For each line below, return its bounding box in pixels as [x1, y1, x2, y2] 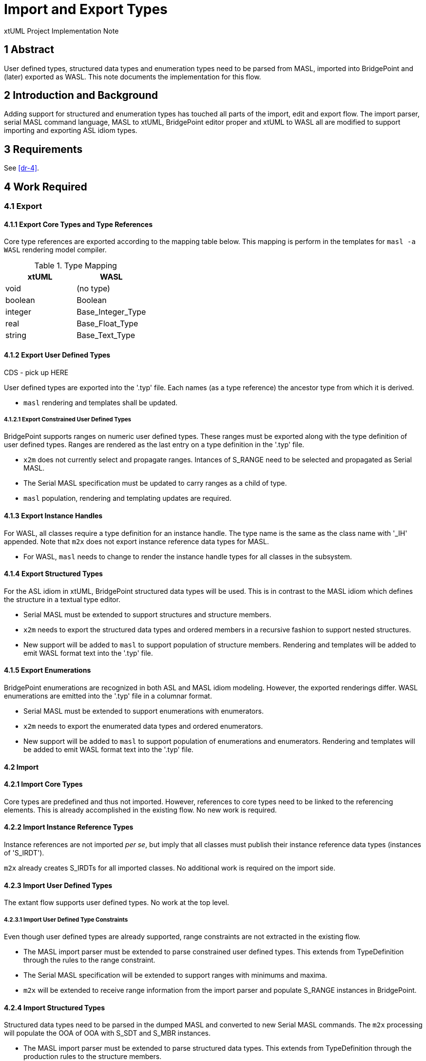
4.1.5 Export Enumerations [4, 666, 91, 675]
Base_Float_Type [77, 319, 138, 329]
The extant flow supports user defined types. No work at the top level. [4, 898, 229, 907]
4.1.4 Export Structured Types [4, 569, 103, 578]
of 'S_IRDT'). [4, 849, 44, 857]
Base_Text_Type [77, 330, 135, 341]
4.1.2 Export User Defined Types [4, 350, 111, 359]
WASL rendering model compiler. [4, 246, 107, 254]
